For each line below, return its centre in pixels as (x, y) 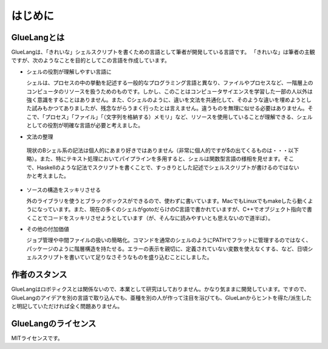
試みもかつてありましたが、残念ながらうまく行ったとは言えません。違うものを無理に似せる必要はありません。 (169, 108)
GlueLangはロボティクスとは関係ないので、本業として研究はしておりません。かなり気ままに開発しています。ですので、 (160, 289)
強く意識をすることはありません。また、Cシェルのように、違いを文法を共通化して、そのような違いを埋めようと (166, 100)
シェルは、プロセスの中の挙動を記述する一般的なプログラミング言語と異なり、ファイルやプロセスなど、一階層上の (170, 83)
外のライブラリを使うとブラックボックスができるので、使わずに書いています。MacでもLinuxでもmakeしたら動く (167, 201)
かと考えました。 (48, 176)
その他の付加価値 (48, 229)
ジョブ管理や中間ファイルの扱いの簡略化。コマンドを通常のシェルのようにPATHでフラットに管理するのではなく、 (169, 240)
